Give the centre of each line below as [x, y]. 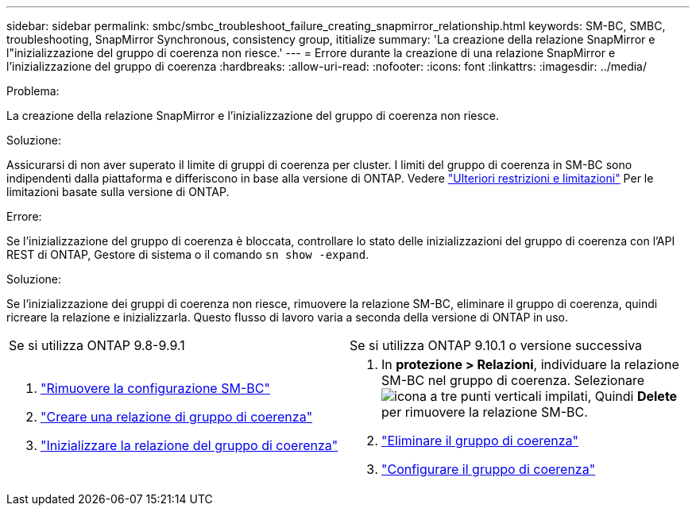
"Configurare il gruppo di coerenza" [489, 469]
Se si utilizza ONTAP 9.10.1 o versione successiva [496, 345]
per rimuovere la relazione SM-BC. [485, 412]
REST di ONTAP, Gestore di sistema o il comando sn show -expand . [188, 254]
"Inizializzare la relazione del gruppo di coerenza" [189, 445]
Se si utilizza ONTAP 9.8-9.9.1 [97, 345]
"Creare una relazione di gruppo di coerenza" [177, 417]
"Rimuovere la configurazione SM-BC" [155, 388]
